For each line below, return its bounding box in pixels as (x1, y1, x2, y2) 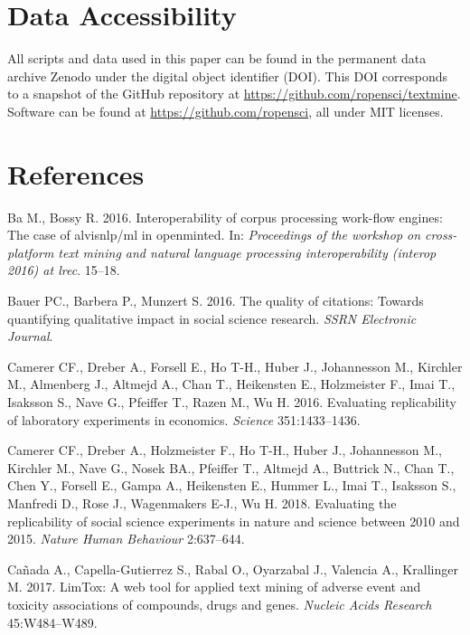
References (7, 155, 145, 192)
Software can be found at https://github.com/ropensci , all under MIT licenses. (7, 101, 444, 120)
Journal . (7, 327, 53, 346)
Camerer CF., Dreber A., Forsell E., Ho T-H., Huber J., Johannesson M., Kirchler (7, 356, 463, 375)
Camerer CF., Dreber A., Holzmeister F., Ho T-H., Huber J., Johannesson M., (7, 441, 442, 460)
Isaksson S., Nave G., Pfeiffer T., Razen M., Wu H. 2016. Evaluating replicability (7, 392, 456, 411)
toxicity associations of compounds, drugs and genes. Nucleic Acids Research (7, 594, 432, 613)
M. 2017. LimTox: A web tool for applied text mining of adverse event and (7, 577, 421, 596)
